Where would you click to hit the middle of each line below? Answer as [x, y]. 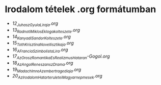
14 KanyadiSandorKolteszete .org [41, 37]
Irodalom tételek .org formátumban [81, 9]
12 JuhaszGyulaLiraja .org [35, 24]
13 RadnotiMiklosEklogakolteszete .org [46, 30]
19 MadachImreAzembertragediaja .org [47, 70]
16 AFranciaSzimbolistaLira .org [40, 50]
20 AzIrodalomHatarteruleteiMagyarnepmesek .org [57, 77]
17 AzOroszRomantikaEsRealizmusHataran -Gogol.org [61, 57]
